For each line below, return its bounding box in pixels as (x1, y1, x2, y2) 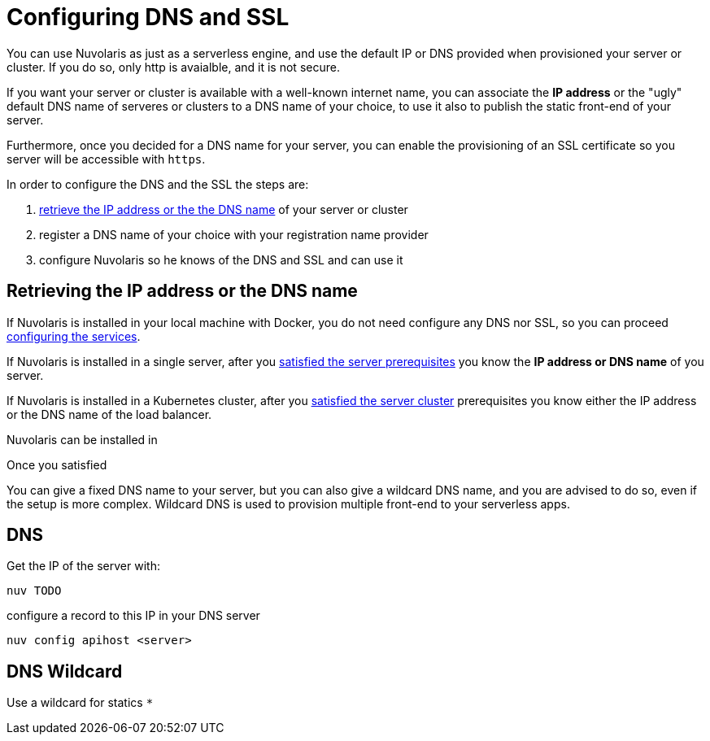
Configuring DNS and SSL (7, 3, 290, 31)
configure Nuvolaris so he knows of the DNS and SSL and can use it (39, 252, 403, 267)
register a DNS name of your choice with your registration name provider (39, 227, 429, 242)
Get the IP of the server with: (7, 559, 160, 573)
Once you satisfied (7, 457, 107, 472)
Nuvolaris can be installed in (7, 432, 158, 447)
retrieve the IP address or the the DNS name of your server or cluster (39, 202, 408, 216)
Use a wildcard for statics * (7, 695, 154, 710)
